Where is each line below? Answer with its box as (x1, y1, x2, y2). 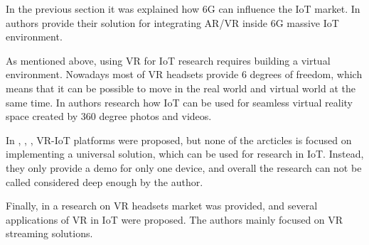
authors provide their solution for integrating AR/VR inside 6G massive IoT (6, 15, 339, 30)
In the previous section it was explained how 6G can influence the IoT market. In (6, 1, 360, 16)
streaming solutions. (6, 226, 93, 241)
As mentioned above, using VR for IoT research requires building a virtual (6, 53, 331, 67)
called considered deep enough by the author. (6, 174, 203, 189)
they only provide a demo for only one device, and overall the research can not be (6, 160, 362, 175)
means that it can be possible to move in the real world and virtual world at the (6, 80, 355, 95)
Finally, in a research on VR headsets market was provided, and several (6, 198, 318, 213)
